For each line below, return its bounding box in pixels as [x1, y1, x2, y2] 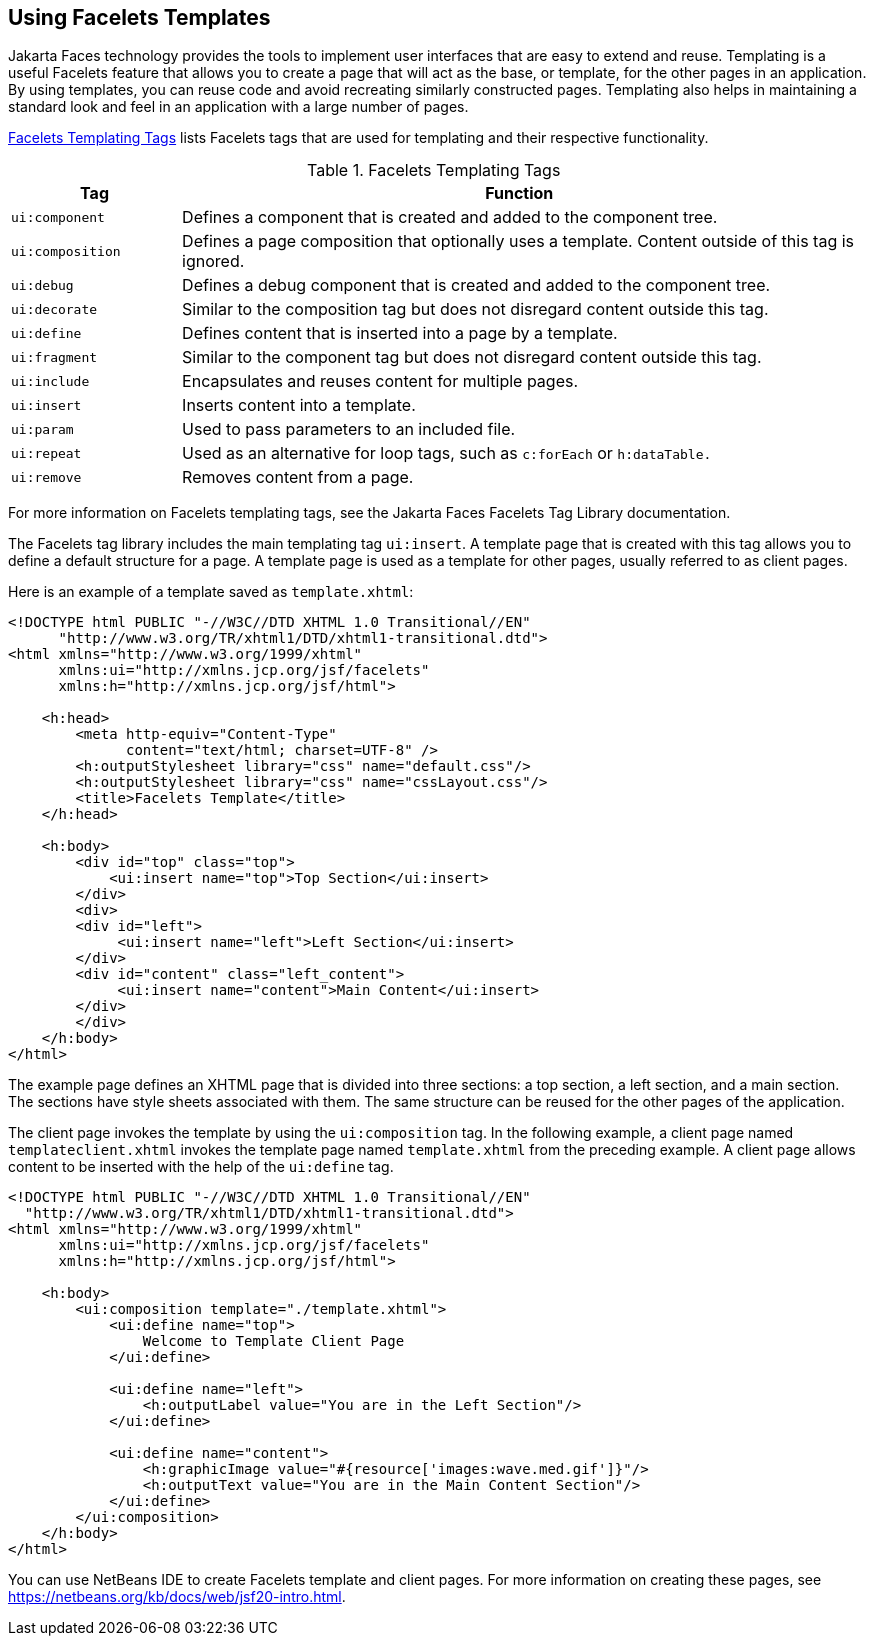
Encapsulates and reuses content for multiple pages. [182, 371, 579, 392]
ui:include [11, 373, 90, 389]
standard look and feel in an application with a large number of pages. [8, 98, 469, 116]
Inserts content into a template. [182, 395, 416, 416]
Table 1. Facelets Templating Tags [307, 160, 561, 181]
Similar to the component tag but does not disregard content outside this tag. [182, 347, 762, 368]
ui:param [11, 421, 74, 437]
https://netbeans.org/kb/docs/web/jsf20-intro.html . [8, 1588, 346, 1606]
